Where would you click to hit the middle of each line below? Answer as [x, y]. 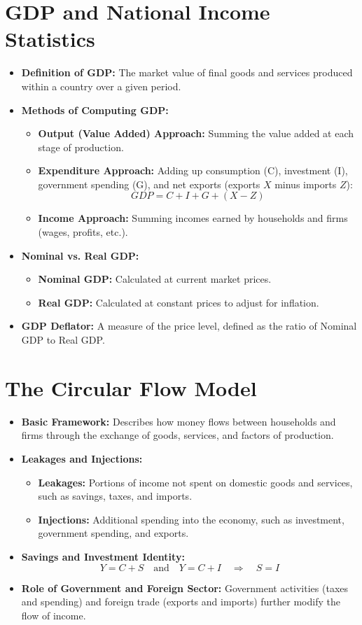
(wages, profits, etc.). [83, 232]
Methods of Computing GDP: [95, 110]
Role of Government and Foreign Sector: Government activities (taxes [185, 588]
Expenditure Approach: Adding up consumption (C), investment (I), [193, 170]
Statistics [50, 39]
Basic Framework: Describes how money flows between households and [179, 421]
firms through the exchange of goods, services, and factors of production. [177, 435]
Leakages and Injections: [82, 458]
